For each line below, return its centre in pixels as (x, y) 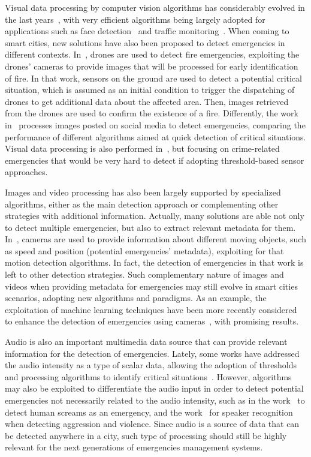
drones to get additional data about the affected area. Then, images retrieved (147, 101)
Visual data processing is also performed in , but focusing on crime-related (142, 148)
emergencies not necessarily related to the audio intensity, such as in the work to (155, 400)
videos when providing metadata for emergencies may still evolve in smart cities (151, 286)
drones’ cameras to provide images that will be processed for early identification (152, 66)
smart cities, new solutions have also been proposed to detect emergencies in (145, 42)
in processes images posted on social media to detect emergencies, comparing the (155, 124)
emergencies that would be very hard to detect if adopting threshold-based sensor (155, 160)
